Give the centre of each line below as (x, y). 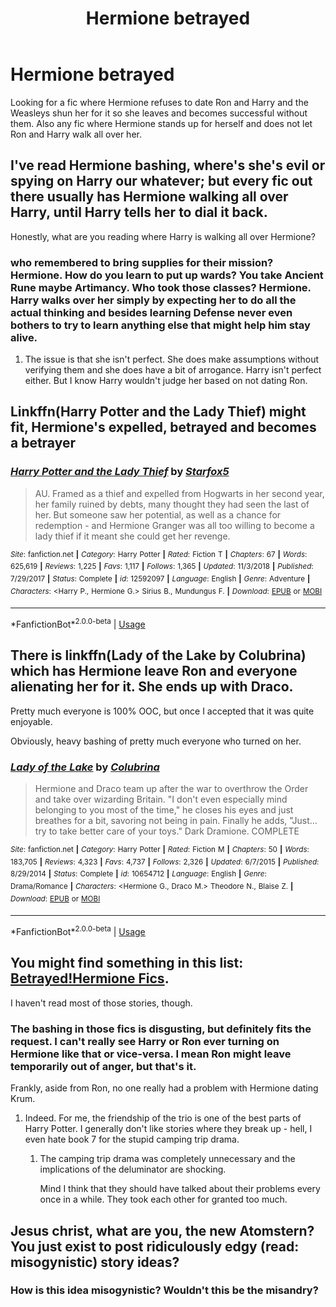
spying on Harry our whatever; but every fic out (161, 181)
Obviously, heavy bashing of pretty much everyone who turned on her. (156, 741)
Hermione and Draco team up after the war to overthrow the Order (171, 789)
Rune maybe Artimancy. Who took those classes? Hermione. (161, 287)
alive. (24, 337)
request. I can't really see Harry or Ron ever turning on (145, 1041)
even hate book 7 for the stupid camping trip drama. (132, 1139)
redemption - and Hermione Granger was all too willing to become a (174, 525)
